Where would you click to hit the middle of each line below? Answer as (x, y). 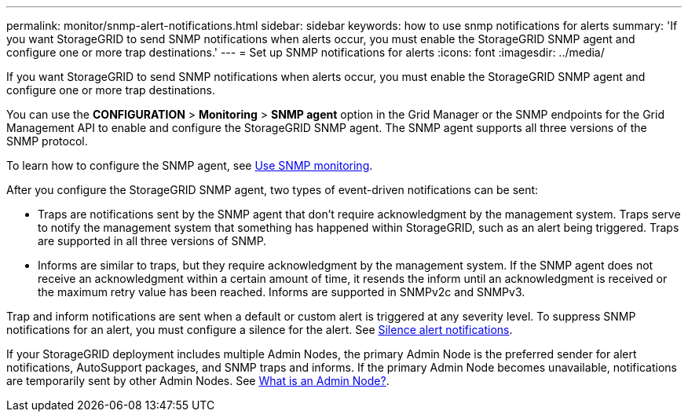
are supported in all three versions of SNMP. (152, 241)
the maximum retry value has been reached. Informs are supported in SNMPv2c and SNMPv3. (282, 292)
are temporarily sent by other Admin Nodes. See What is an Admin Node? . (198, 381)
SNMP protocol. (47, 141)
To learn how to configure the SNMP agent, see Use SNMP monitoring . (190, 165)
